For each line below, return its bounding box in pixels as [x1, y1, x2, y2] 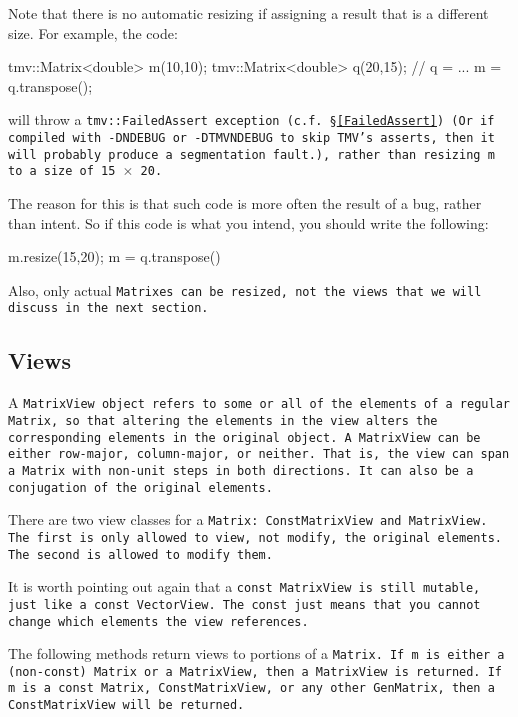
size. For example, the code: [8, 22, 178, 43]
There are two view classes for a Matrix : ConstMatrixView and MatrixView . [8, 509, 488, 530]
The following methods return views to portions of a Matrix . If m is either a [8, 643, 505, 664]
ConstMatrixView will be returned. [8, 698, 245, 713]
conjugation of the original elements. [8, 480, 273, 495]
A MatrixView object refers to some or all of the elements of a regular [8, 392, 510, 413]
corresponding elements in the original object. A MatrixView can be [8, 430, 481, 445]
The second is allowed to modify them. [8, 547, 273, 562]
